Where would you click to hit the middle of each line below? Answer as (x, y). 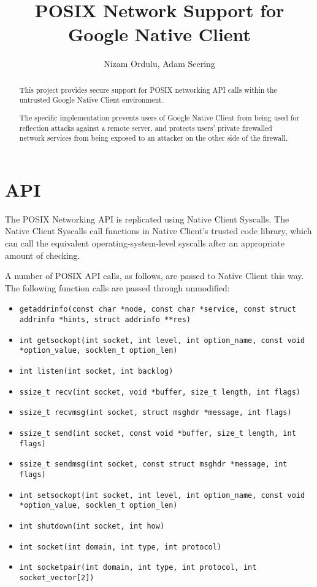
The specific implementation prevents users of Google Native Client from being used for (159, 117)
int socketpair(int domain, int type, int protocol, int (138, 568)
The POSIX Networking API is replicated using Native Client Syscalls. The (147, 219)
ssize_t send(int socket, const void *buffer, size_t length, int (158, 433)
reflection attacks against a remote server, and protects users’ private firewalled (146, 128)
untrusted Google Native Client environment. (91, 100)
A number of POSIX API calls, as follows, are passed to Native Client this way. (155, 276)
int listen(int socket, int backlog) (96, 371)
